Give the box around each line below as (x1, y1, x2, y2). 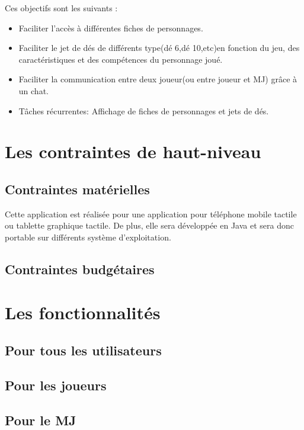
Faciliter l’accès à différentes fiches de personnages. (18, 21, 203, 34)
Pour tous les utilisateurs (5, 341, 162, 360)
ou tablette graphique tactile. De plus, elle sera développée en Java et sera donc (5, 219, 294, 232)
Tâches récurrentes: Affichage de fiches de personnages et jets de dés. (18, 104, 269, 117)
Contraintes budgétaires (5, 259, 155, 278)
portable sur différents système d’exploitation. (5, 230, 171, 243)
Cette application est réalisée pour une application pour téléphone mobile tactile (5, 207, 297, 220)
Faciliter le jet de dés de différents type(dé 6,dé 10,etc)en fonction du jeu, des (18, 41, 300, 54)
